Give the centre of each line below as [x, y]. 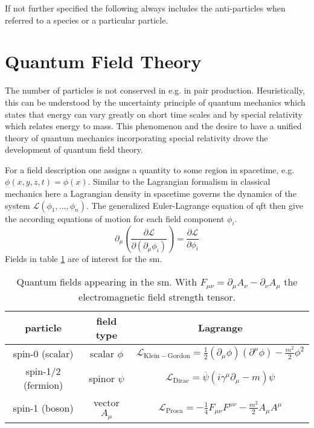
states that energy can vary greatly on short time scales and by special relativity [154, 114]
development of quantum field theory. [74, 149]
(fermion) [43, 385]
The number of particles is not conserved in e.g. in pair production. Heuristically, [155, 90]
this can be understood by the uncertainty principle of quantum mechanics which [155, 102]
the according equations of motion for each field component [115, 218]
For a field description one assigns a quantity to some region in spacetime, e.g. [150, 169]
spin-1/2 [43, 371]
